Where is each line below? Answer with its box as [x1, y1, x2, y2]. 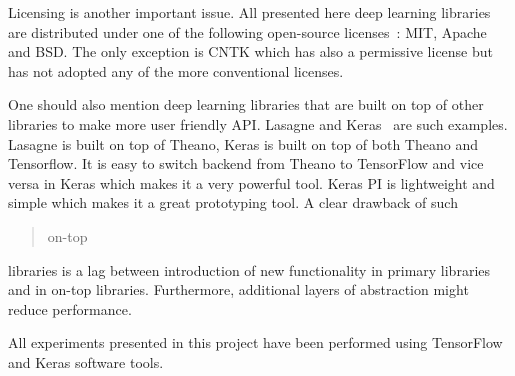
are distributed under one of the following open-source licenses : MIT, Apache [8, 21, 487, 42]
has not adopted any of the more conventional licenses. [8, 60, 344, 81]
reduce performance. [8, 298, 132, 319]
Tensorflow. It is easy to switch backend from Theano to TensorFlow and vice [8, 153, 484, 174]
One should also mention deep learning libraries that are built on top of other [8, 94, 484, 115]
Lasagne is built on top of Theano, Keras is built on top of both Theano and [8, 133, 478, 154]
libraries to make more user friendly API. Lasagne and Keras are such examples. [8, 113, 508, 134]
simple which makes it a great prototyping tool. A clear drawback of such [8, 192, 458, 213]
